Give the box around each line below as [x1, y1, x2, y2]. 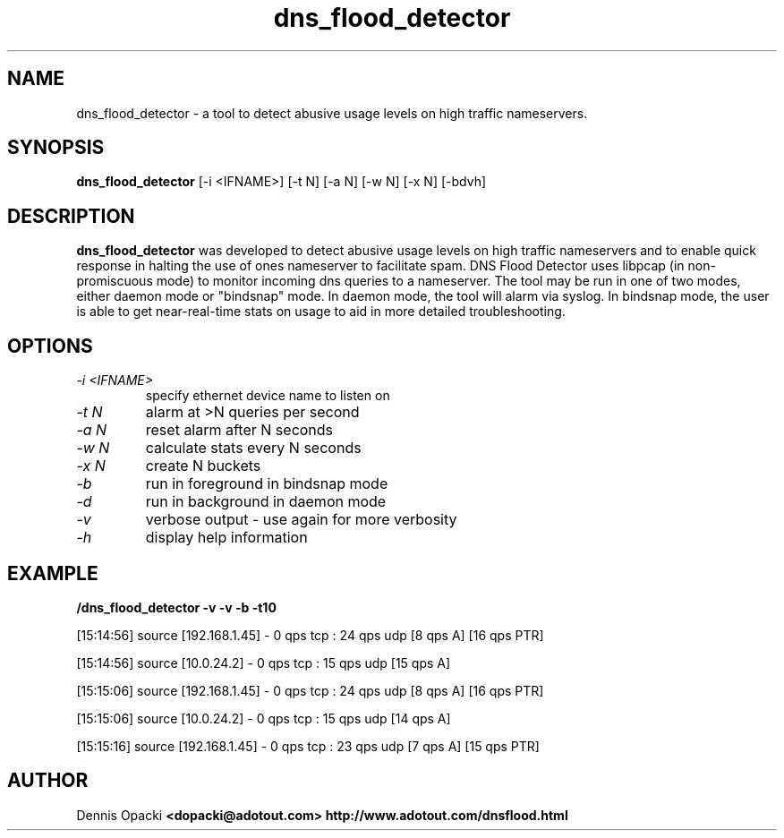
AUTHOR [7, 769, 89, 792]
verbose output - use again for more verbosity [145, 510, 457, 529]
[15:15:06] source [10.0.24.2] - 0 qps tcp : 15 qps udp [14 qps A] [76, 710, 451, 726]
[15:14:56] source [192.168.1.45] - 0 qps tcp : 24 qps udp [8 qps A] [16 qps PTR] [76, 627, 544, 643]
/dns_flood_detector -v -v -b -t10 [76, 599, 277, 615]
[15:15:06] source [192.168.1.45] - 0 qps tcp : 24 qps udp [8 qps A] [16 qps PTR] [76, 682, 544, 698]
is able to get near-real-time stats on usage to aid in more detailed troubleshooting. [76, 304, 566, 320]
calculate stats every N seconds [145, 439, 362, 457]
